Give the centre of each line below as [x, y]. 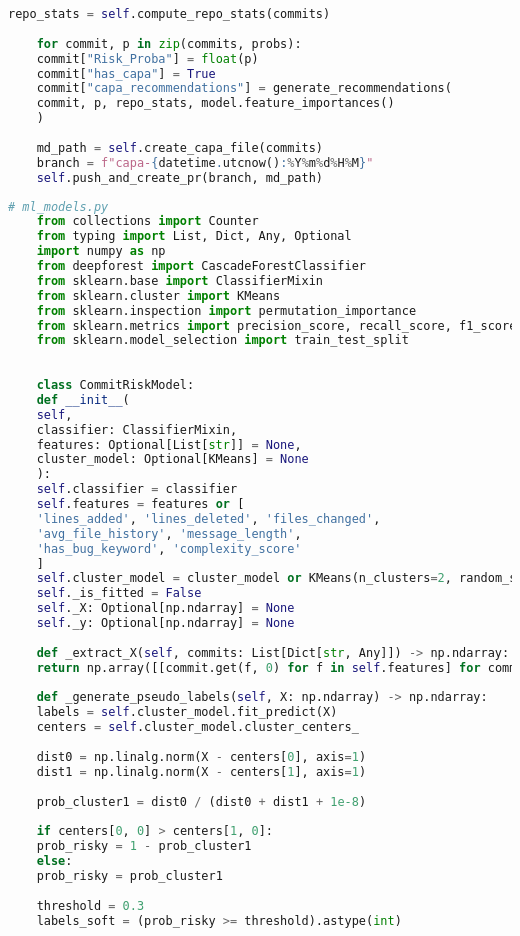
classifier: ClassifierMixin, [137, 429]
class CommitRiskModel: [115, 385]
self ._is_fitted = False [119, 593]
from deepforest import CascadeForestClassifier [201, 266]
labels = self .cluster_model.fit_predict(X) [187, 712]
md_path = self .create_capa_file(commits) [180, 147]
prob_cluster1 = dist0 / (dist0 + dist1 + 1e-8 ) [201, 801]
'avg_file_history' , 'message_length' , [169, 533]
